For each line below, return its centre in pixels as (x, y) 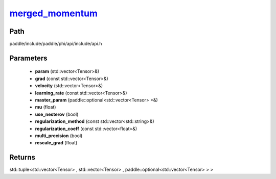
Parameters (28, 58)
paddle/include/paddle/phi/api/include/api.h (56, 44)
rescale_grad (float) (56, 143)
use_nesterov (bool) (57, 114)
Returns (22, 157)
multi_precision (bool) (59, 136)
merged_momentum (54, 13)
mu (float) (45, 107)
